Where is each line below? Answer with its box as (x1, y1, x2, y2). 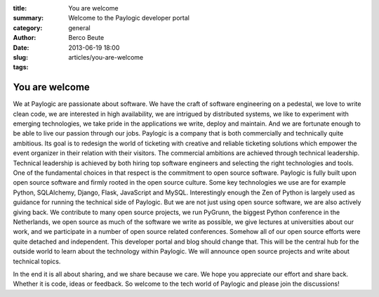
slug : (13, 53, 28, 61)
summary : (13, 14, 44, 22)
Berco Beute (68, 34, 105, 42)
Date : (13, 43, 29, 52)
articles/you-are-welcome (68, 53, 144, 61)
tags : (13, 63, 29, 72)
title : (13, 4, 27, 12)
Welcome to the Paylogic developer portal (68, 14, 189, 22)
